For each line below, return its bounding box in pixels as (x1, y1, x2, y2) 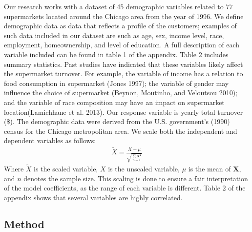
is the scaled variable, (34, 164, 98, 174)
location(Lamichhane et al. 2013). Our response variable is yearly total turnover (4, 106, 243, 117)
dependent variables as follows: (4, 135, 96, 146)
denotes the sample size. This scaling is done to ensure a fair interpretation (23, 173, 248, 183)
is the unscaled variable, (108, 164, 180, 174)
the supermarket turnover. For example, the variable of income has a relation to (4, 68, 243, 79)
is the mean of (188, 164, 231, 174)
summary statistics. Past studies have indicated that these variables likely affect (4, 59, 243, 69)
